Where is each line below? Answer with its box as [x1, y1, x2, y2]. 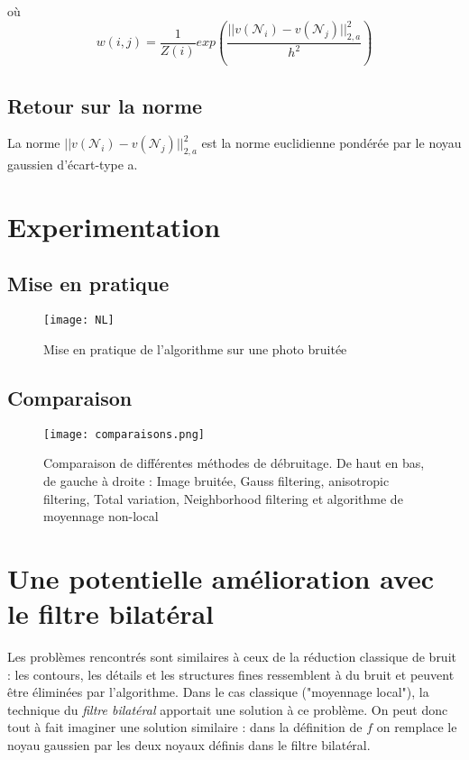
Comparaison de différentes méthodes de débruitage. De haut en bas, [43, 453, 425, 472]
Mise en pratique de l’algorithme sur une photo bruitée [43, 339, 347, 358]
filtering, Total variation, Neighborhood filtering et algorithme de [43, 489, 403, 508]
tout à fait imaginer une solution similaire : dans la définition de [7, 718, 363, 737]
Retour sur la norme [7, 91, 203, 119]
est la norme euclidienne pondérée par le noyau [201, 133, 462, 152]
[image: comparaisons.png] [43, 427, 205, 441]
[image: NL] [43, 314, 115, 327]
